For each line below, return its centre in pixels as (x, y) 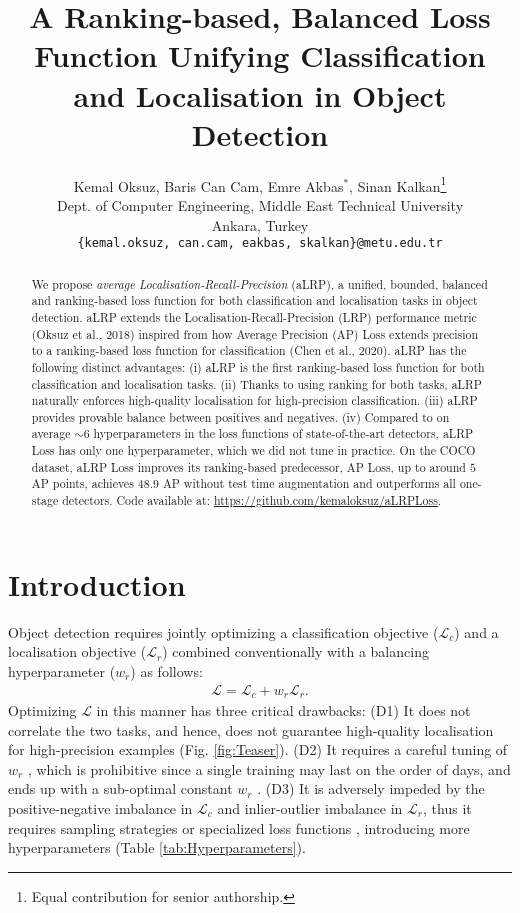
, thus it (447, 807)
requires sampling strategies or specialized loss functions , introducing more (239, 827)
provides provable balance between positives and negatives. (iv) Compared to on (240, 416)
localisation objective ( (77, 651)
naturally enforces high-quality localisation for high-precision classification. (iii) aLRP (254, 400)
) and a (476, 631)
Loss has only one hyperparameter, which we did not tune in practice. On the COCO (253, 450)
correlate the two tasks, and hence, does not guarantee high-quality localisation (251, 729)
